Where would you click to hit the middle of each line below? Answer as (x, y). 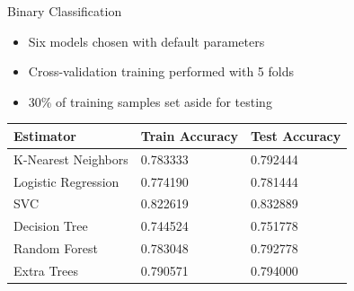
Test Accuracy (296, 135)
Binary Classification (65, 11)
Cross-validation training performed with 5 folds (161, 71)
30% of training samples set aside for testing (150, 101)
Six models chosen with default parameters (146, 41)
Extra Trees (46, 270)
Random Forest (56, 248)
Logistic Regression (66, 181)
